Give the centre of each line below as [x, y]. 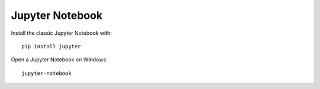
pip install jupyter [51, 46]
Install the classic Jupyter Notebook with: [61, 33]
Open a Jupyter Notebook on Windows [59, 60]
